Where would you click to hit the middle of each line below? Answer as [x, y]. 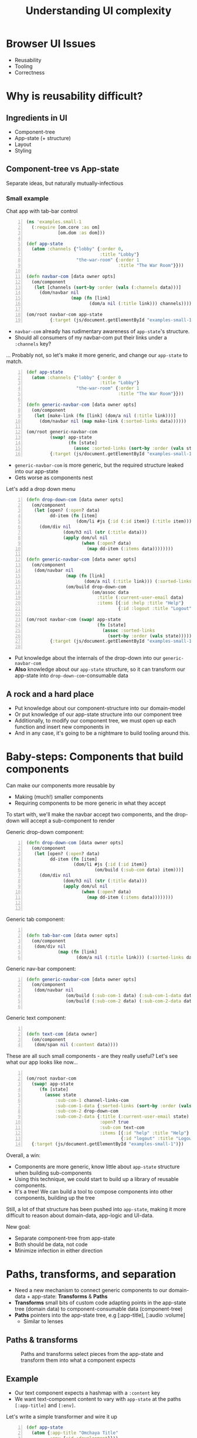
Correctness [30, 72]
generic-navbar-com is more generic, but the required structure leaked [99, 465]
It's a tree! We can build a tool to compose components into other [94, 1191]
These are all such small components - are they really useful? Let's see [92, 1056]
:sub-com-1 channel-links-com [92, 1100]
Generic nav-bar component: [41, 968]
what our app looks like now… [42, 1062]
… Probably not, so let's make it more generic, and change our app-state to [97, 355]
